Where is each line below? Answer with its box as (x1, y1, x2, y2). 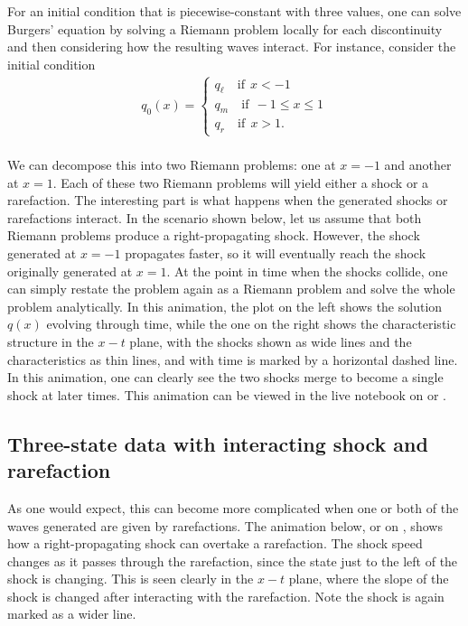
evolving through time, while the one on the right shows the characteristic (46, 314, 456, 333)
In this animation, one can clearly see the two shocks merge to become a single (7, 368, 444, 387)
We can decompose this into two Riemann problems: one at (7, 155, 336, 173)
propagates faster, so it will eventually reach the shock (125, 243, 426, 262)
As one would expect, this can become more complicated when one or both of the (7, 498, 459, 517)
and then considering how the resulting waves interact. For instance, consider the (7, 37, 456, 56)
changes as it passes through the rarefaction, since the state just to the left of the (7, 551, 458, 570)
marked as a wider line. (7, 604, 136, 623)
